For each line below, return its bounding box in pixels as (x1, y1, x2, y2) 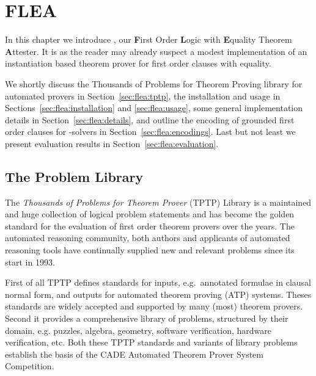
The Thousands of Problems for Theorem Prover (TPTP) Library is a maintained (5, 195, 312, 208)
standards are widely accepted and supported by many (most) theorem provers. (5, 300, 303, 313)
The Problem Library (5, 167, 144, 186)
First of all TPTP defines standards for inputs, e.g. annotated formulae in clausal (5, 276, 311, 289)
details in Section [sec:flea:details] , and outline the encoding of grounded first (5, 113, 295, 126)
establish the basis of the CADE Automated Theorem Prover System (5, 347, 263, 360)
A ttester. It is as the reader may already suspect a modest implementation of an (5, 45, 307, 57)
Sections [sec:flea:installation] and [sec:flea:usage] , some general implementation (5, 101, 303, 114)
